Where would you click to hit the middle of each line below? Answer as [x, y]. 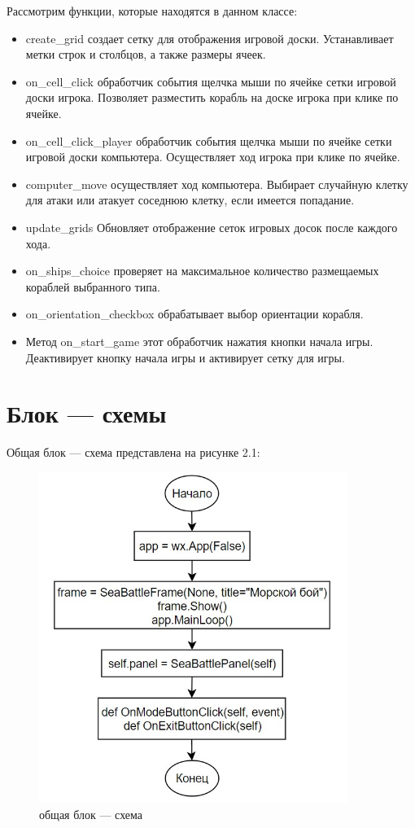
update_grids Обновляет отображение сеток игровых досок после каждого [212, 227]
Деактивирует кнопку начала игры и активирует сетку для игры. [185, 357]
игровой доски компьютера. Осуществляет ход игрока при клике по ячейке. [213, 157]
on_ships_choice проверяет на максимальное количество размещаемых [202, 271]
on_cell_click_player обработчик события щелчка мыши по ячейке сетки [209, 140]
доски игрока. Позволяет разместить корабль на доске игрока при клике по [212, 97]
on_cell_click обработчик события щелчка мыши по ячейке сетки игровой [211, 81]
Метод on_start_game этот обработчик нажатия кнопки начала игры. [199, 341]
